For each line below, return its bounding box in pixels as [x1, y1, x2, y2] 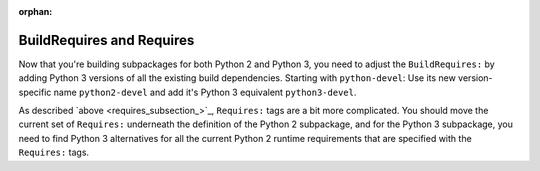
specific [18, 86, 52, 98]
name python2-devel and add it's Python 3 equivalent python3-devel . [53, 86, 357, 98]
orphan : [18, 6, 53, 17]
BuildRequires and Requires [18, 31, 195, 49]
